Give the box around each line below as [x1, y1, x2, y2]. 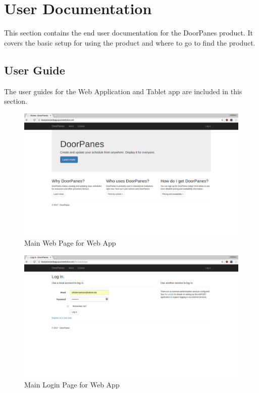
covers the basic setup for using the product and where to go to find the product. [4, 37, 255, 48]
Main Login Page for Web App [24, 379, 120, 390]
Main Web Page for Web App [24, 238, 116, 248]
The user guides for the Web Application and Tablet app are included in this [4, 86, 242, 96]
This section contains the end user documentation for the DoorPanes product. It [4, 27, 253, 38]
